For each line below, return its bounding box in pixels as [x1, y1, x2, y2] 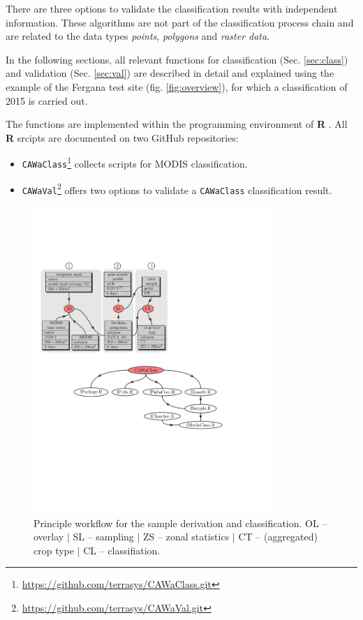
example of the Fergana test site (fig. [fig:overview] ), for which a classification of [6, 79, 348, 94]
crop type [34, 542, 74, 557]
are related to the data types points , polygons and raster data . [6, 29, 270, 43]
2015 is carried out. [6, 93, 88, 108]
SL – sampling [73, 529, 134, 544]
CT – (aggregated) [238, 529, 318, 544]
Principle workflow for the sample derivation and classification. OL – [34, 515, 327, 530]
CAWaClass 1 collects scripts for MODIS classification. [22, 154, 248, 170]
